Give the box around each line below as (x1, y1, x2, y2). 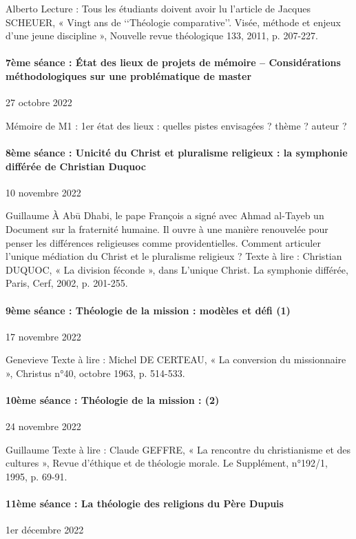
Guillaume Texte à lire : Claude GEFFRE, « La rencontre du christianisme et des (6, 442, 351, 456)
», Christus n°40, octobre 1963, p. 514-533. (6, 365, 185, 380)
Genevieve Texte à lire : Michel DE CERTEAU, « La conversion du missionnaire (6, 352, 346, 367)
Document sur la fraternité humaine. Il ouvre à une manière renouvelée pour (6, 221, 328, 236)
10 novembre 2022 (6, 185, 81, 199)
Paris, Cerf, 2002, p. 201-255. (6, 276, 128, 290)
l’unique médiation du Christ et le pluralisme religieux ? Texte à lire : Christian (6, 249, 342, 263)
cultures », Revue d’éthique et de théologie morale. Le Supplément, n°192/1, (6, 456, 328, 470)
